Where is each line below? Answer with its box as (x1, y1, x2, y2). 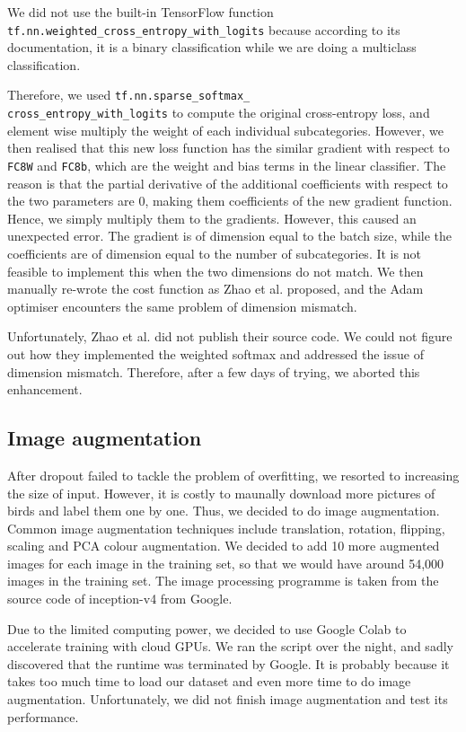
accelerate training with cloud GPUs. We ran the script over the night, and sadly (7, 637, 453, 656)
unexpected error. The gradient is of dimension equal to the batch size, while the (7, 226, 453, 245)
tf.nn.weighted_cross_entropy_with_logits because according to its (7, 20, 400, 39)
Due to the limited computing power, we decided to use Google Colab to (7, 619, 407, 638)
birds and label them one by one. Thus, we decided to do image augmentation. (7, 501, 440, 520)
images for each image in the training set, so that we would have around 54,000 (7, 553, 444, 572)
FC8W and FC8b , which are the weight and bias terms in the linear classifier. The (7, 155, 446, 174)
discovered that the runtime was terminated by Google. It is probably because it (7, 654, 450, 673)
